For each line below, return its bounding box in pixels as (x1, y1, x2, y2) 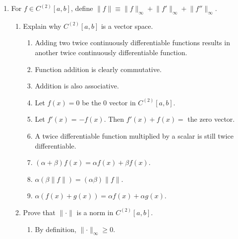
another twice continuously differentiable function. (35, 47, 187, 57)
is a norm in (76, 207, 114, 217)
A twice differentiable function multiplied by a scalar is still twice (35, 130, 234, 141)
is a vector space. (101, 20, 153, 31)
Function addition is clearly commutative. (35, 64, 162, 74)
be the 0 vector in (82, 97, 136, 107)
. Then (104, 114, 124, 124)
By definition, (35, 224, 76, 234)
